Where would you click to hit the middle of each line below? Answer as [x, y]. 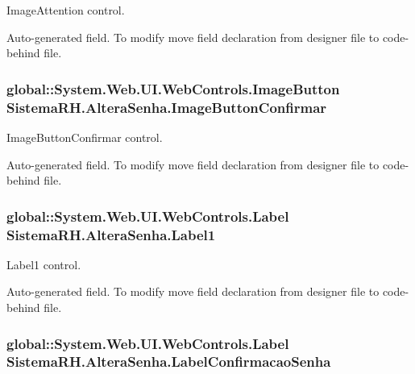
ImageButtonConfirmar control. [85, 137]
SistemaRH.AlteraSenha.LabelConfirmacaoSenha [169, 362]
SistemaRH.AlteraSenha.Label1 [111, 234]
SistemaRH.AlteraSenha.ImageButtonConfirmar [167, 107]
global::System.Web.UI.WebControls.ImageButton [173, 88]
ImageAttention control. [66, 10]
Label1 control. [44, 264]
